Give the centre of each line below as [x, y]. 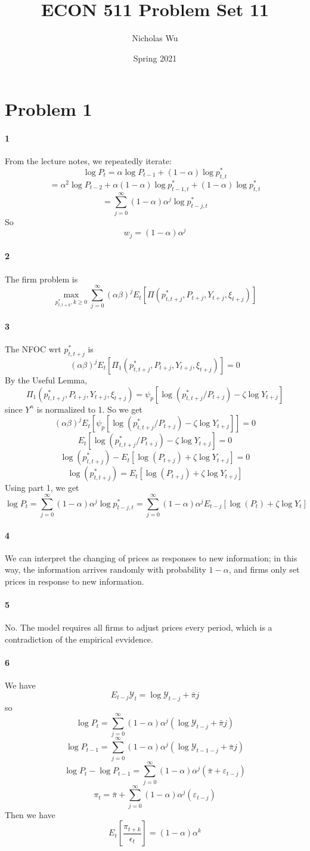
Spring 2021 [155, 58]
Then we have [30, 814]
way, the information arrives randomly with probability [106, 569]
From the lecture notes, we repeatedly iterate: [89, 161]
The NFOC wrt [33, 349]
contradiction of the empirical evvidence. [79, 639]
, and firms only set [264, 569]
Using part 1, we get [42, 488]
